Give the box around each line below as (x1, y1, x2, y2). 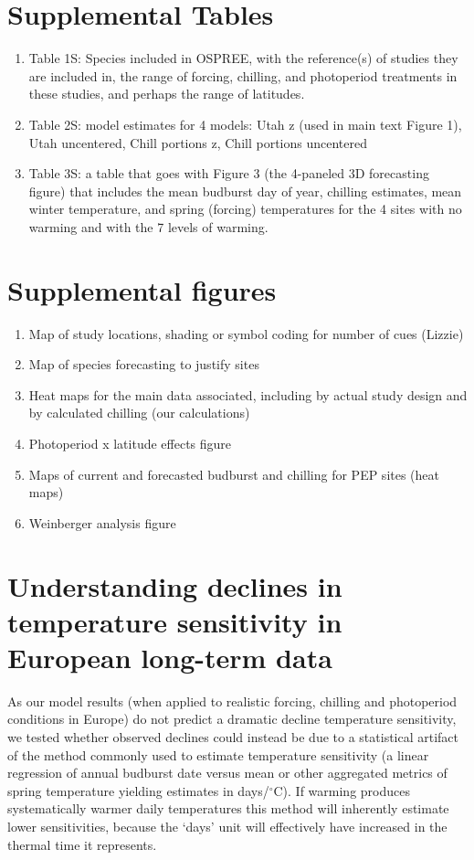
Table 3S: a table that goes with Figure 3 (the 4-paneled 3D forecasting (28, 164, 429, 183)
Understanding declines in (7, 567, 342, 604)
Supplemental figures (7, 271, 277, 308)
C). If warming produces (273, 780, 410, 800)
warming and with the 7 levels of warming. (28, 217, 269, 236)
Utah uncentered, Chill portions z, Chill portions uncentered (28, 133, 367, 152)
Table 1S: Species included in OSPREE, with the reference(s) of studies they (28, 48, 458, 68)
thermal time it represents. (7, 834, 157, 854)
